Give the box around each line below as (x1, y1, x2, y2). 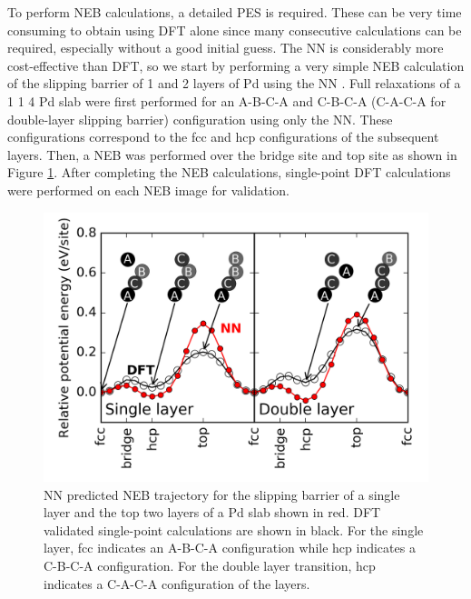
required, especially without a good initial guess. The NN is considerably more (7, 38, 444, 57)
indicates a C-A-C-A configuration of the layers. (44, 574, 310, 593)
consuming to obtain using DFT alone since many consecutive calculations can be (7, 20, 462, 39)
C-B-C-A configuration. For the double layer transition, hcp (44, 555, 376, 574)
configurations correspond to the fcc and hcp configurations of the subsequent (7, 127, 439, 146)
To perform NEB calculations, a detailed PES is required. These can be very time (7, 3, 462, 21)
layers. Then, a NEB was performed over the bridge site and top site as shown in (7, 145, 457, 164)
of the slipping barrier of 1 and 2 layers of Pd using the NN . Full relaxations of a (7, 74, 461, 93)
